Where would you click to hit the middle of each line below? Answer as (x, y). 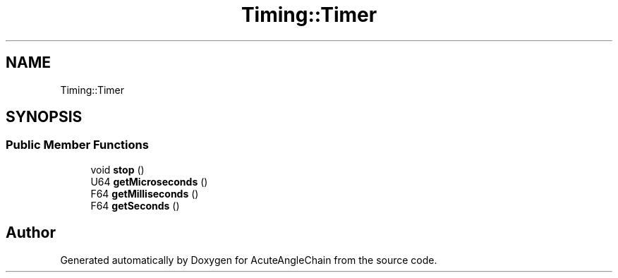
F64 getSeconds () (135, 205)
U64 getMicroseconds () (149, 181)
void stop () (117, 169)
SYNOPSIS (44, 117)
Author (31, 233)
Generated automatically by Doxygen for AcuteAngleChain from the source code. (249, 260)
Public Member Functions (77, 145)
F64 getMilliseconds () (145, 193)
